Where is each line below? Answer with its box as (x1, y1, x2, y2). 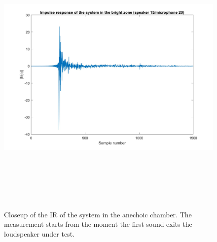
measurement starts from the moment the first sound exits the (4, 219, 192, 229)
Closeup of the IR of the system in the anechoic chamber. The (4, 209, 192, 219)
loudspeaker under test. (4, 228, 74, 239)
